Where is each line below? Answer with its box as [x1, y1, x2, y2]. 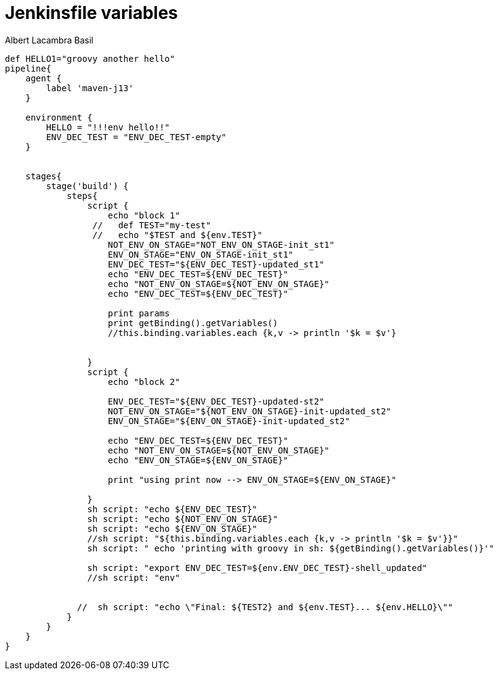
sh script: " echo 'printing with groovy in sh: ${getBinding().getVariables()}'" [87, 543, 494, 553]
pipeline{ [5, 63, 51, 73]
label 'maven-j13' [46, 83, 134, 93]
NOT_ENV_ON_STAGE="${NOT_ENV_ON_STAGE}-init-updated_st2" [108, 406, 392, 416]
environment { [25, 112, 93, 122]
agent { [25, 73, 62, 83]
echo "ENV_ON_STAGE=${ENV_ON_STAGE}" [108, 455, 288, 465]
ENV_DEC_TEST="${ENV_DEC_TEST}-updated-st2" [108, 396, 324, 406]
